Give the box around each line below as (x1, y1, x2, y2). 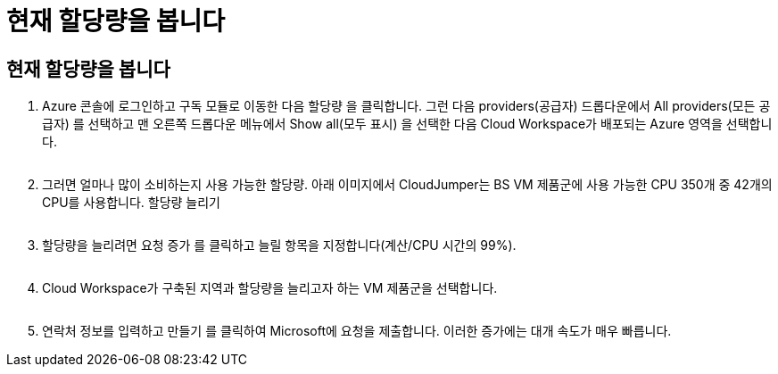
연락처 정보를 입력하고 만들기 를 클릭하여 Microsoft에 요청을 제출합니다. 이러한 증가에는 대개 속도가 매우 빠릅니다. (42, 323, 672, 339)
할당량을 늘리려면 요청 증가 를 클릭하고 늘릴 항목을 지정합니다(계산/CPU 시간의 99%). (42, 237, 517, 253)
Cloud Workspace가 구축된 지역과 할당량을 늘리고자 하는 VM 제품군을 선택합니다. (42, 280, 498, 296)
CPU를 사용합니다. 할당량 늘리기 (42, 195, 220, 211)
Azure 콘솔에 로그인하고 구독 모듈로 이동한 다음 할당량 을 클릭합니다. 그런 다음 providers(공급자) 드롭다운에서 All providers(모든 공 (42, 98, 771, 114)
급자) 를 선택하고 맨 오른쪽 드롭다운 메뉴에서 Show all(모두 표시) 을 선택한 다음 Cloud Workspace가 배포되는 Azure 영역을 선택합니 (42, 116, 773, 132)
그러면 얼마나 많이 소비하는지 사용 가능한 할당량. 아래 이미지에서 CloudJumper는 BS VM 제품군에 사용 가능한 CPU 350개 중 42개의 (42, 177, 773, 193)
